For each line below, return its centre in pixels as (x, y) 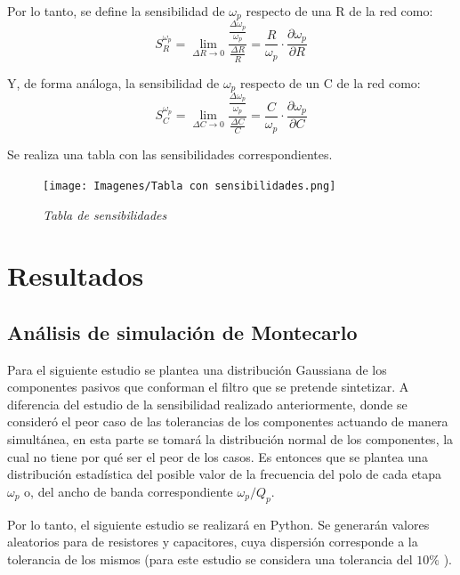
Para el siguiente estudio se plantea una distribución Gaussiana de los (197, 369)
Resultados (76, 275)
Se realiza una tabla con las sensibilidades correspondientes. (170, 154)
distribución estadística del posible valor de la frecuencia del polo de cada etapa (225, 474)
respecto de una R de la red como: (339, 11)
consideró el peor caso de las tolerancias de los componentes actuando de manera (228, 421)
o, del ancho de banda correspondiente (129, 491)
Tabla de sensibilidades (105, 214)
